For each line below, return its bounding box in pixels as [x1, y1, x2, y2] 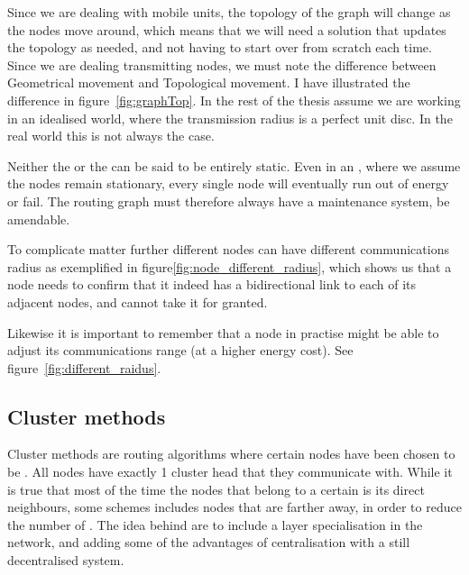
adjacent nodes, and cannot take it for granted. [7, 292, 268, 311]
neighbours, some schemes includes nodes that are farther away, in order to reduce [7, 497, 462, 516]
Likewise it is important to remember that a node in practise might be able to [7, 323, 439, 342]
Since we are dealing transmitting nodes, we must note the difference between [7, 55, 437, 74]
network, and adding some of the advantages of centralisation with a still [7, 533, 410, 552]
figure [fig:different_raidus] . [7, 358, 161, 377]
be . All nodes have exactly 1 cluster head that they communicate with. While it [7, 462, 453, 481]
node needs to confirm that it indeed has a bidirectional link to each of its [7, 275, 416, 294]
